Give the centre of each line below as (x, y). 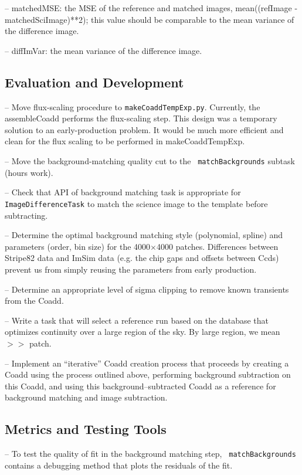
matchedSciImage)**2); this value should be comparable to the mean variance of (150, 19)
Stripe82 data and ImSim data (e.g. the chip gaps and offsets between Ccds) (142, 258)
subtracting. (26, 215)
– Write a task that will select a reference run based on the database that (137, 320)
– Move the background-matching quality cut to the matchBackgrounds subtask (150, 161)
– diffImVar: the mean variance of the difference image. (104, 50)
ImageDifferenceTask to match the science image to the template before (136, 203)
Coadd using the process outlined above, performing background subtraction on (148, 374)
